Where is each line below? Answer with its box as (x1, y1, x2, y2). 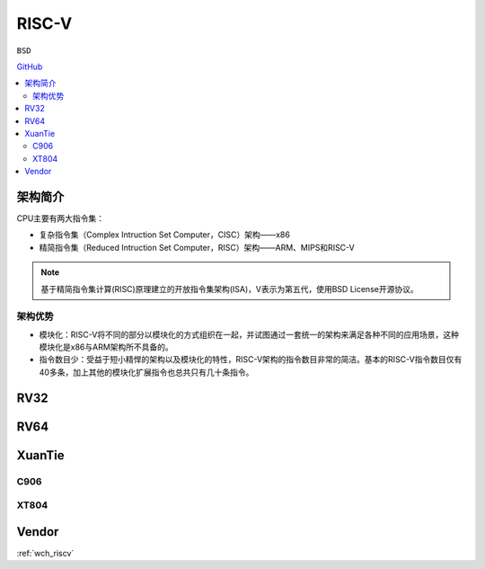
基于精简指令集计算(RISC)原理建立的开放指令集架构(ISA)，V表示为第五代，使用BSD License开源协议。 (40, 283, 419, 294)
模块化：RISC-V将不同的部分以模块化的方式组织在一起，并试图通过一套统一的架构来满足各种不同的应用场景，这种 (39, 329, 460, 340)
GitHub (16, 61, 43, 72)
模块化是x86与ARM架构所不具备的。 (39, 342, 174, 352)
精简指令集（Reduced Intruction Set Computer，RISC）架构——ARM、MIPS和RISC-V (39, 242, 355, 253)
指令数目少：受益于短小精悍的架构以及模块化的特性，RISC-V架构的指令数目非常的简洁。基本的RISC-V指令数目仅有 (39, 354, 463, 365)
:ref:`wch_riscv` (16, 547, 75, 558)
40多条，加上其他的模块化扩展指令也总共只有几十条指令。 (39, 367, 254, 378)
